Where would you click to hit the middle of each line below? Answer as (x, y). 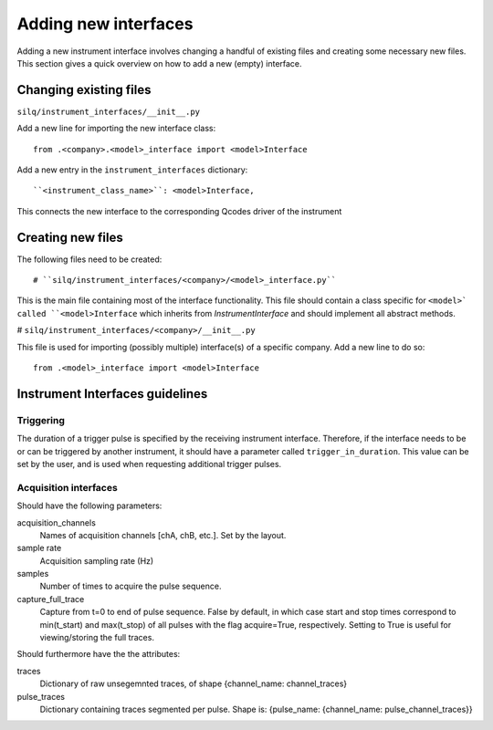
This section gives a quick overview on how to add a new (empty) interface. (159, 63)
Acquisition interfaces (67, 487)
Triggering (41, 420)
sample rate (39, 548)
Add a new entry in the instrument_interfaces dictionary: (132, 170)
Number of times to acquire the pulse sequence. (131, 586)
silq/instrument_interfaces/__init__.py (109, 111)
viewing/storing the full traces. (97, 638)
